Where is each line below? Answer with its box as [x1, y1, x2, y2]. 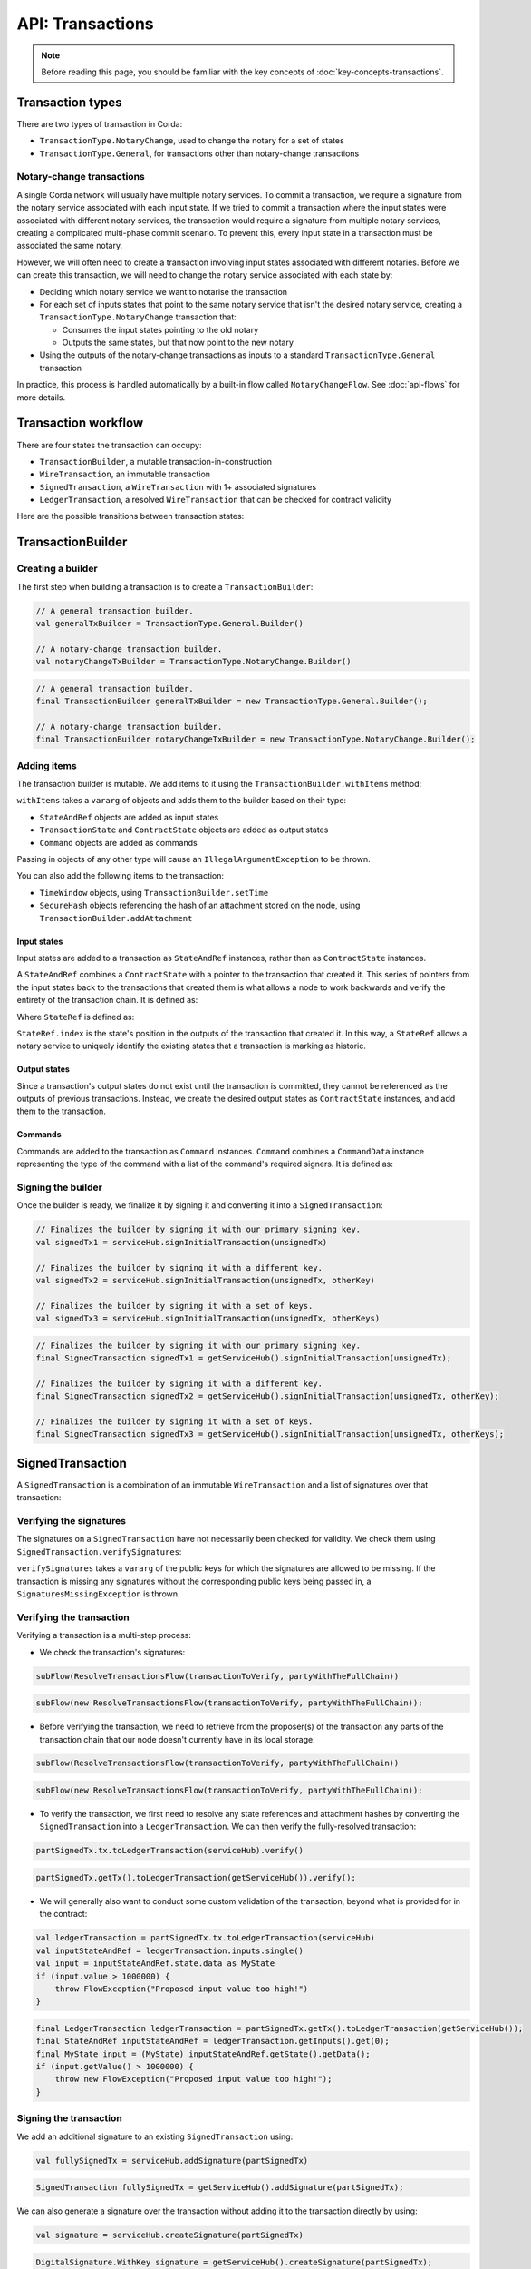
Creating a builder [16, 563, 99, 575]
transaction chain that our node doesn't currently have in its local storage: [39, 1734, 316, 1744]
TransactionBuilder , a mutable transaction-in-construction [39, 456, 272, 467]
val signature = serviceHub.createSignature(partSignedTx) [35, 2230, 304, 2241]
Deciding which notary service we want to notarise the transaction [39, 286, 288, 297]
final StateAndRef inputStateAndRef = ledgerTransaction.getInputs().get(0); [35, 2036, 390, 2047]
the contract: [39, 1909, 88, 1920]
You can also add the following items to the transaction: [16, 870, 225, 881]
